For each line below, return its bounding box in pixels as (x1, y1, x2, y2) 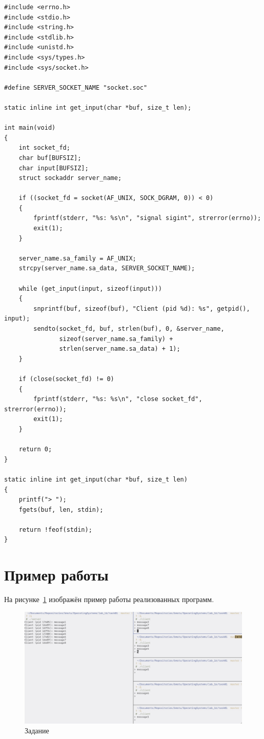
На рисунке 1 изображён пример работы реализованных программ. (4, 594, 214, 605)
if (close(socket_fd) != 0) (18, 375, 114, 383)
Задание (25, 725, 49, 736)
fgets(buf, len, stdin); (18, 506, 104, 513)
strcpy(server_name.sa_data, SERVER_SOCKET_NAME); (18, 265, 195, 272)
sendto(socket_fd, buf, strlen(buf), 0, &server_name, (33, 325, 225, 332)
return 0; (18, 446, 52, 453)
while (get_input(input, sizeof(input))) (18, 285, 162, 292)
